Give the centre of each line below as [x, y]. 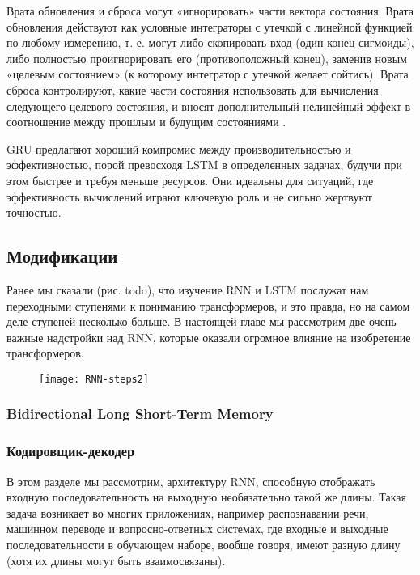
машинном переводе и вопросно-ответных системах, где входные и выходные [197, 528]
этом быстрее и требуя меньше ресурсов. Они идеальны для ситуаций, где [190, 180]
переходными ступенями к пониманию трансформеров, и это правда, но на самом [208, 305]
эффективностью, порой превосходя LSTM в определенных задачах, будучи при [205, 165]
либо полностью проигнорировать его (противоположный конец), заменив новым [207, 58]
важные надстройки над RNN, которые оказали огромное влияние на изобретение [209, 337]
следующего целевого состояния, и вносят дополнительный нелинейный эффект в [209, 106]
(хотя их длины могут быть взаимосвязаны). [116, 560]
